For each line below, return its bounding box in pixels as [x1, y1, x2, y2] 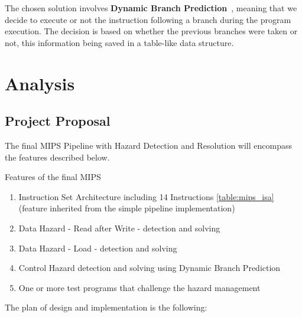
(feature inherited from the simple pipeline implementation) [18, 202, 235, 214]
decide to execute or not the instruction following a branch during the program [5, 13, 291, 25]
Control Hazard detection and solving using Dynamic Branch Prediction [18, 262, 281, 274]
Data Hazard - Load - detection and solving [18, 241, 177, 254]
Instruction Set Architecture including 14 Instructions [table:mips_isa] [18, 190, 274, 202]
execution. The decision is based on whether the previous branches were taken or [5, 25, 298, 37]
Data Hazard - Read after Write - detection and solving [18, 221, 220, 234]
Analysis [5, 71, 75, 95]
